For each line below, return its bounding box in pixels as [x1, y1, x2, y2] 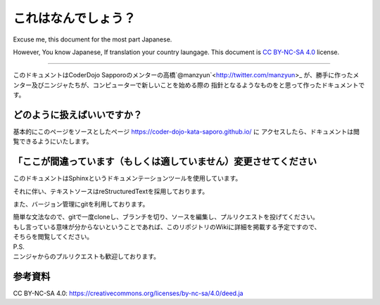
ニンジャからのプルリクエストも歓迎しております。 [13, 252, 160, 261]
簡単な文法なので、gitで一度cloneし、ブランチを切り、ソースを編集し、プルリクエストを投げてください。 [13, 213, 319, 221]
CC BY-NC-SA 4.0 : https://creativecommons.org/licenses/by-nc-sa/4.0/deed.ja [13, 289, 243, 297]
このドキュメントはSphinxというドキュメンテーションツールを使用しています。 [13, 174, 242, 183]
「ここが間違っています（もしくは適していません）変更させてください [13, 155, 317, 168]
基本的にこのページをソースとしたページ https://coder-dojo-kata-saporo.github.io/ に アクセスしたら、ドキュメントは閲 [13, 127, 360, 136]
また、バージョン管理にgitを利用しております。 [13, 200, 149, 209]
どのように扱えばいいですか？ [13, 109, 143, 121]
